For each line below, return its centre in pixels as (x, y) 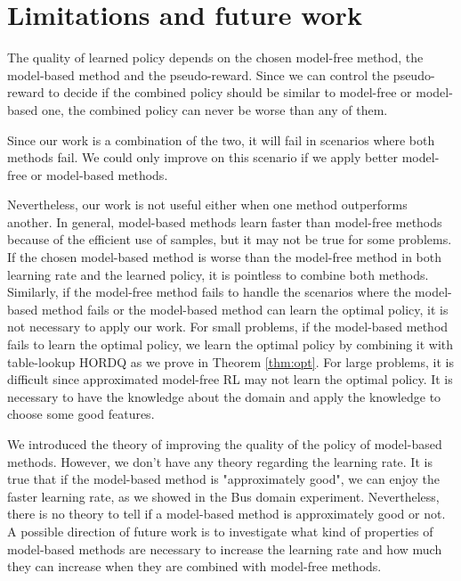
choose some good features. (81, 414)
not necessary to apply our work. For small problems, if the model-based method (228, 327)
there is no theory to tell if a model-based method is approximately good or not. (226, 514)
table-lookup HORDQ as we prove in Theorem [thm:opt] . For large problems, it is (230, 361)
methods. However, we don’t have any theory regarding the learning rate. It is (220, 461)
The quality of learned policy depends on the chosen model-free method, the (215, 57)
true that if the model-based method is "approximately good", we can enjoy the (223, 479)
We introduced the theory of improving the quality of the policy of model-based (225, 444)
